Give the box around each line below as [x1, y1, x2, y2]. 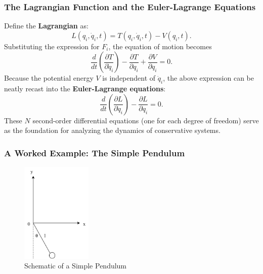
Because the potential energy [4, 73, 94, 83]
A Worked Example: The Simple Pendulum [4, 146, 185, 159]
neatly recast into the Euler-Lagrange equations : [4, 83, 166, 94]
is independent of [102, 73, 156, 83]
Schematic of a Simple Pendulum [24, 260, 127, 271]
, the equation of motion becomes [108, 41, 212, 51]
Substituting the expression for [4, 41, 100, 51]
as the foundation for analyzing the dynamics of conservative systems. [4, 125, 221, 135]
